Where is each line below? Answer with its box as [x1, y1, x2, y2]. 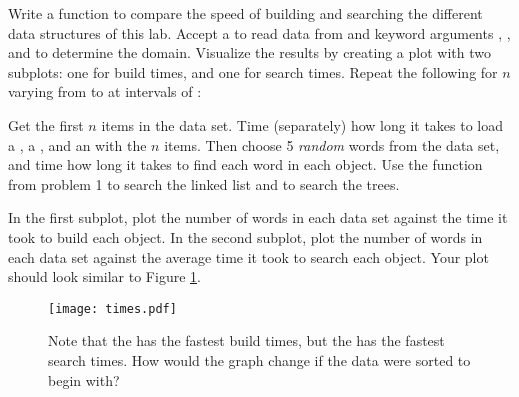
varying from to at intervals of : [8, 81, 202, 102]
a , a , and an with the [8, 134, 147, 155]
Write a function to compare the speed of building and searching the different [8, 3, 483, 23]
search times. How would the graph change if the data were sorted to [48, 349, 471, 370]
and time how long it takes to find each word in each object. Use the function [8, 154, 483, 175]
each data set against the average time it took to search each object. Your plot [8, 246, 489, 267]
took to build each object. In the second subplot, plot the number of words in [8, 226, 483, 247]
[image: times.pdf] [48, 301, 177, 316]
